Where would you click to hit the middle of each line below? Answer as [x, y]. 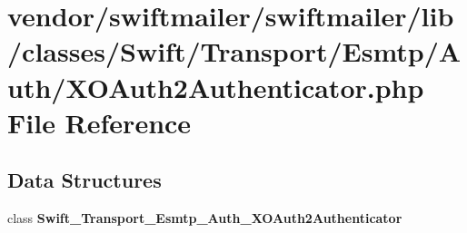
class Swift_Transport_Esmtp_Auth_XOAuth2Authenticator [205, 218]
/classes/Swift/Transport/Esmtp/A [234, 51]
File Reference [99, 122]
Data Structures [84, 180]
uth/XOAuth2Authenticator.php [216, 87]
